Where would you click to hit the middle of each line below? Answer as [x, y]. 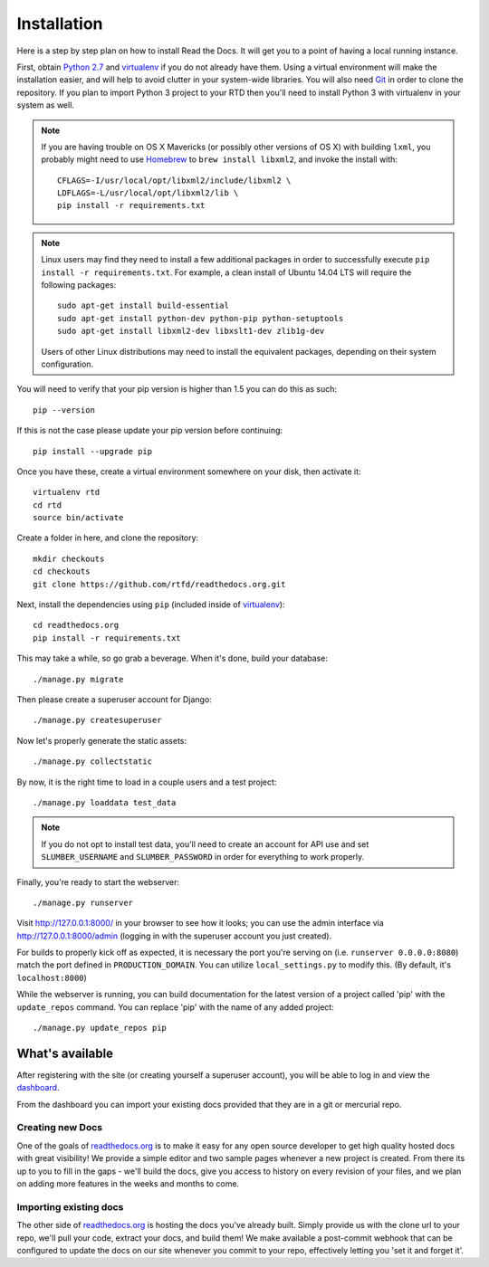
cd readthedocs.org [76, 625]
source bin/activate [78, 518]
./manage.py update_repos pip [100, 1028]
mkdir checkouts [69, 558]
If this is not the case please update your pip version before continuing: [150, 431]
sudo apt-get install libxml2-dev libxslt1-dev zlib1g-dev [191, 331]
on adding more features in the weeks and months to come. [128, 1184]
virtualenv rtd [67, 492]
